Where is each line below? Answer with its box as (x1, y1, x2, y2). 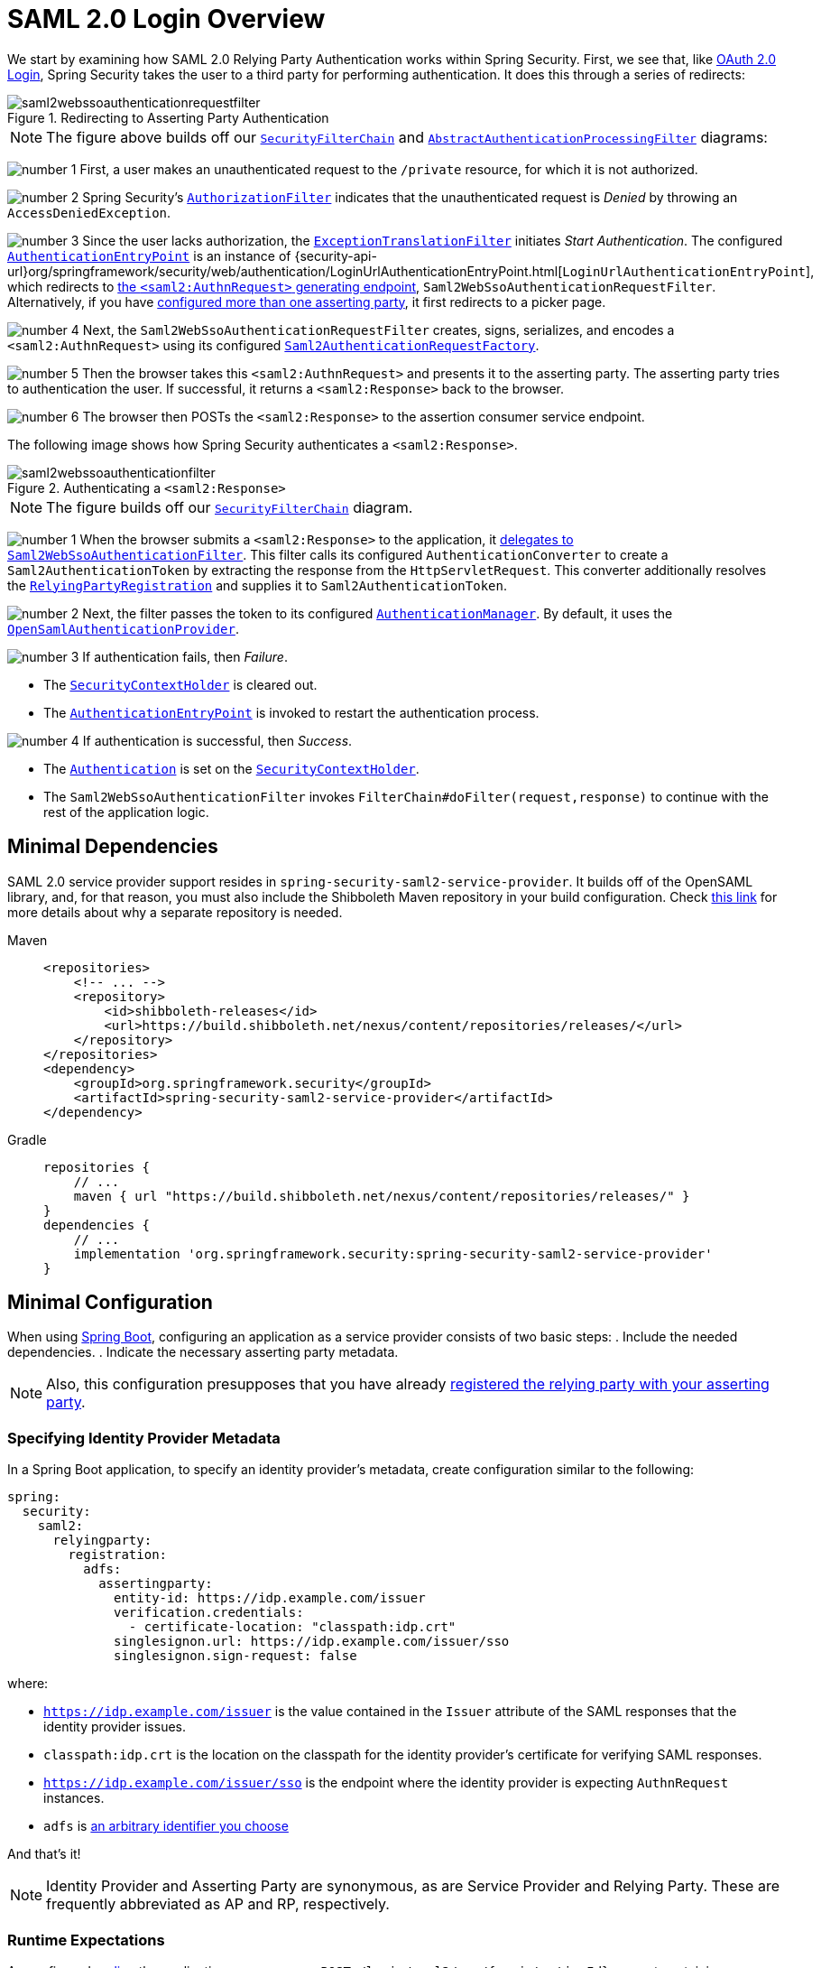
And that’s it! (7, 1846, 81, 1862)
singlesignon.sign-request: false (114, 1648, 357, 1664)
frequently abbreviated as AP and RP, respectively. (46, 1895, 390, 1914)
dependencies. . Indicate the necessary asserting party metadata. (7, 1344, 399, 1360)
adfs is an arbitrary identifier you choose (43, 1818, 289, 1834)
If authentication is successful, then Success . (82, 732, 353, 748)
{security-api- (294, 247, 377, 264)
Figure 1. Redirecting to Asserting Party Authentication (7, 109, 329, 125)
